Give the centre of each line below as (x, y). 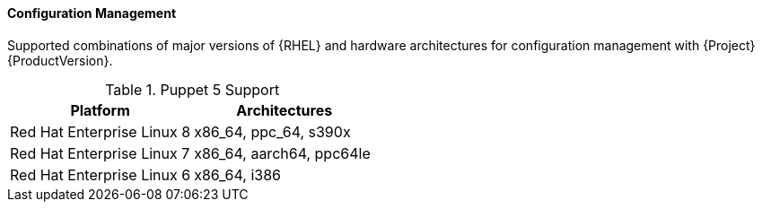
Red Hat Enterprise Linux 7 (100, 153)
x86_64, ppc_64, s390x (272, 131)
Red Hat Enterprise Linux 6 (101, 174)
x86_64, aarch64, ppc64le (282, 153)
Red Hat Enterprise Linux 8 (101, 131)
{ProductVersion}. (60, 60)
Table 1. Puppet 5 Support (193, 89)
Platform (100, 110)
